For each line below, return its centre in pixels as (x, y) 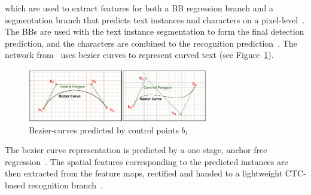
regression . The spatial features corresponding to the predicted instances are (147, 161)
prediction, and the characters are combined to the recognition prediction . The (151, 43)
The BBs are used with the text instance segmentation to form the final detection (155, 31)
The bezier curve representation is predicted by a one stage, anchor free (136, 150)
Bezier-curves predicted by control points (104, 130)
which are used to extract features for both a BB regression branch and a (139, 8)
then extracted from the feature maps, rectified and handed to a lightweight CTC (154, 173)
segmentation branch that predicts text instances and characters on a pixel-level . (155, 19)
